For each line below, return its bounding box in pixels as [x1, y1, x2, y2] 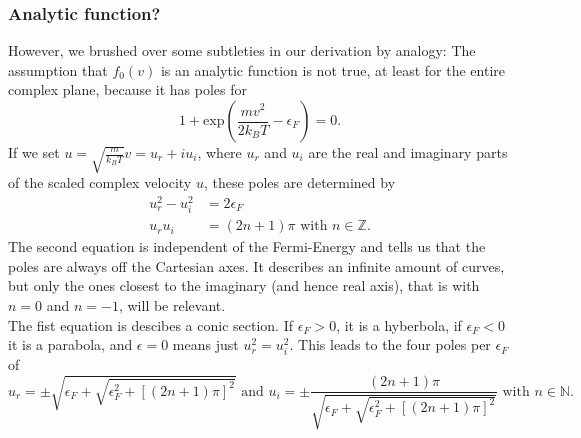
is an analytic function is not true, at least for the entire [160, 59, 506, 80]
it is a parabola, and [8, 334, 133, 355]
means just [172, 334, 239, 355]
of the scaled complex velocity [8, 172, 192, 193]
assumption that [8, 59, 108, 80]
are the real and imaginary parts [308, 142, 508, 162]
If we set [8, 142, 60, 162]
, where [197, 142, 242, 162]
